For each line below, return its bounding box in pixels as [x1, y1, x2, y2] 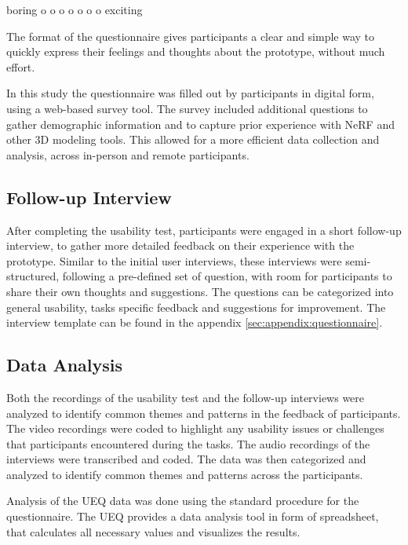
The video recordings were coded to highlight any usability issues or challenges [6, 420, 384, 437]
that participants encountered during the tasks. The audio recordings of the [6, 435, 370, 452]
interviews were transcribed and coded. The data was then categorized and [6, 451, 366, 467]
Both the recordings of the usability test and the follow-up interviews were [6, 389, 365, 405]
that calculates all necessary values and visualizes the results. [6, 523, 301, 540]
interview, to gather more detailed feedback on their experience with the [6, 237, 355, 254]
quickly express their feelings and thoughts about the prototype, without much [6, 43, 385, 60]
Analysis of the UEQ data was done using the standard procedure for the [6, 492, 359, 509]
